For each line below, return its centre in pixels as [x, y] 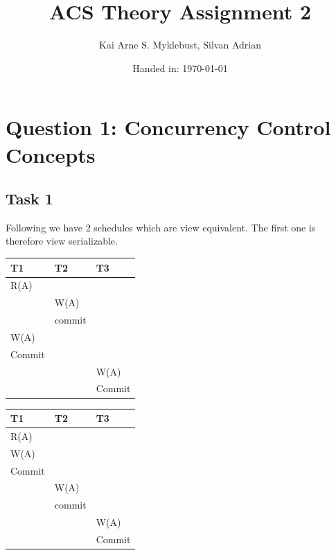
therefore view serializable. [62, 241]
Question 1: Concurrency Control [168, 127]
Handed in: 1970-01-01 [180, 68]
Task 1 [29, 199]
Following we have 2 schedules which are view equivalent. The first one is [161, 227]
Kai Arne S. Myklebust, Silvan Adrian [180, 45]
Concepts [51, 154]
